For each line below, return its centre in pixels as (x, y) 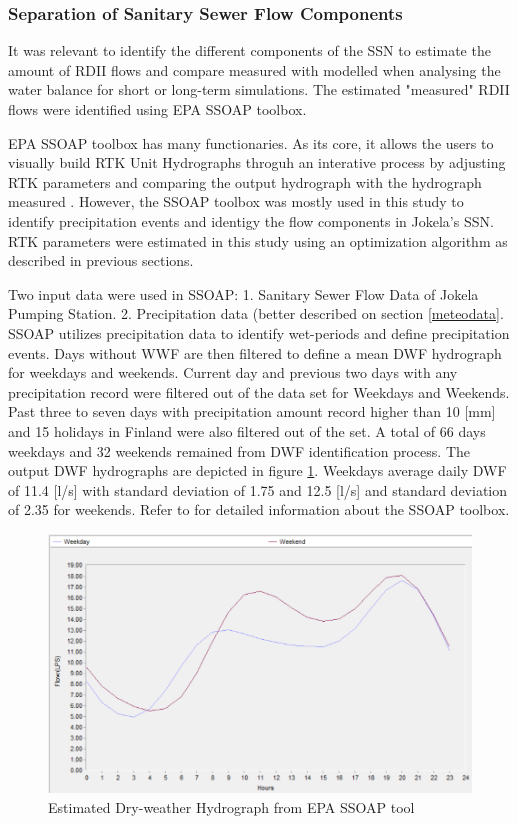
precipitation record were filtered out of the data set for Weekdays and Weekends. (259, 391)
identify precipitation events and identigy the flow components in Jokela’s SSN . (251, 220)
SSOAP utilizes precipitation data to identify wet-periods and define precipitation (259, 332)
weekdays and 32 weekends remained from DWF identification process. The (239, 450)
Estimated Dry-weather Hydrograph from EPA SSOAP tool (231, 806)
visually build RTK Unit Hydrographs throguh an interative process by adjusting (257, 162)
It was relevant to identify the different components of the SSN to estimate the (249, 50)
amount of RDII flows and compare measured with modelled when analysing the (254, 69)
